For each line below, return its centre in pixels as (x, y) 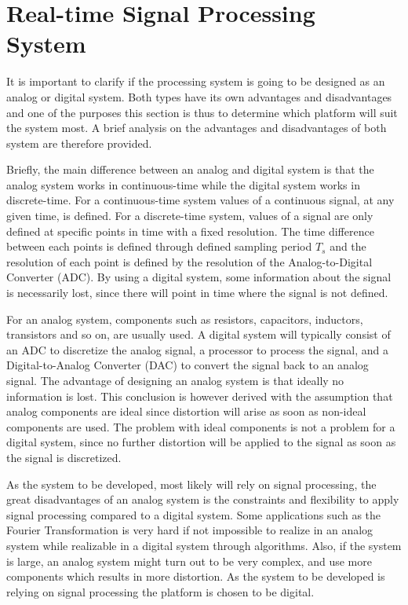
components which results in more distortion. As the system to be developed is (196, 576)
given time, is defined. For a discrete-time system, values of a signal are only (190, 216)
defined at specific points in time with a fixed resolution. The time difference (190, 231)
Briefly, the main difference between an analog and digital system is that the (190, 169)
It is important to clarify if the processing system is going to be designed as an (196, 81)
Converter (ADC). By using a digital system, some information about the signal (199, 277)
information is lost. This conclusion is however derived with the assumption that (200, 396)
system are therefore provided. (79, 143)
